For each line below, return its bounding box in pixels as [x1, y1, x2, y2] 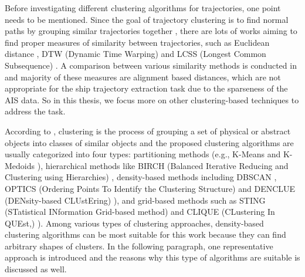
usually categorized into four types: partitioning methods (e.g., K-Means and [5, 148, 281, 160]
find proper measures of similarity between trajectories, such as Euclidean [5, 36, 270, 48]
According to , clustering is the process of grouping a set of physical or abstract [5, 124, 291, 137]
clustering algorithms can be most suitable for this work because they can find [5, 228, 286, 241]
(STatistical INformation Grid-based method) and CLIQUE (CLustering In [5, 205, 275, 218]
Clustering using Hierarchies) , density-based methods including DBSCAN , [5, 171, 277, 183]
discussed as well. [5, 263, 67, 275]
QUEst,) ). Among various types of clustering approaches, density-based [5, 217, 264, 229]
